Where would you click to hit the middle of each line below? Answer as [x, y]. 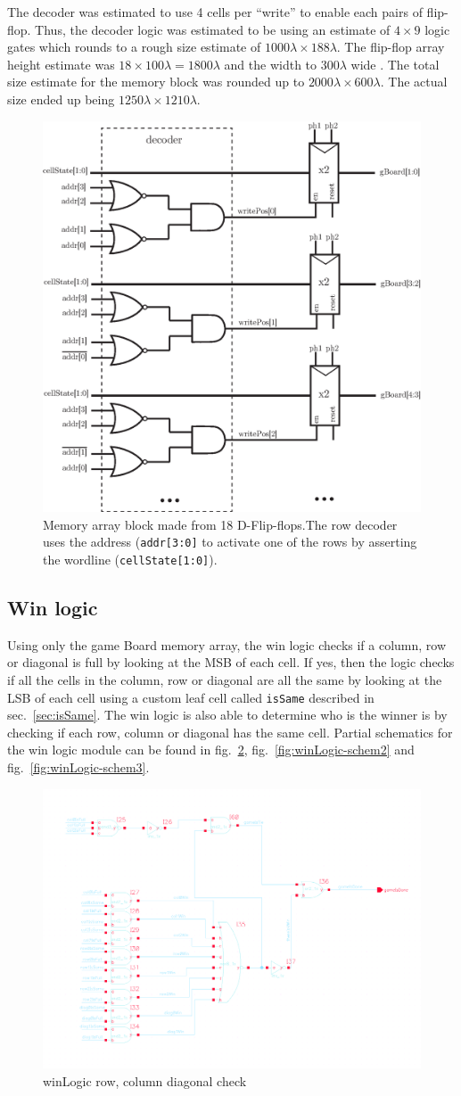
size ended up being [61, 99]
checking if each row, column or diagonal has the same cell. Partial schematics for [230, 732]
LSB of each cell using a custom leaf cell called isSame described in [191, 697]
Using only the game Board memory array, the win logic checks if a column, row [227, 644]
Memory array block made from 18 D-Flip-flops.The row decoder [220, 524]
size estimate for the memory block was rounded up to [156, 82]
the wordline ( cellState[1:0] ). [130, 559]
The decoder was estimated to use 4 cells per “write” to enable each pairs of [215, 12]
